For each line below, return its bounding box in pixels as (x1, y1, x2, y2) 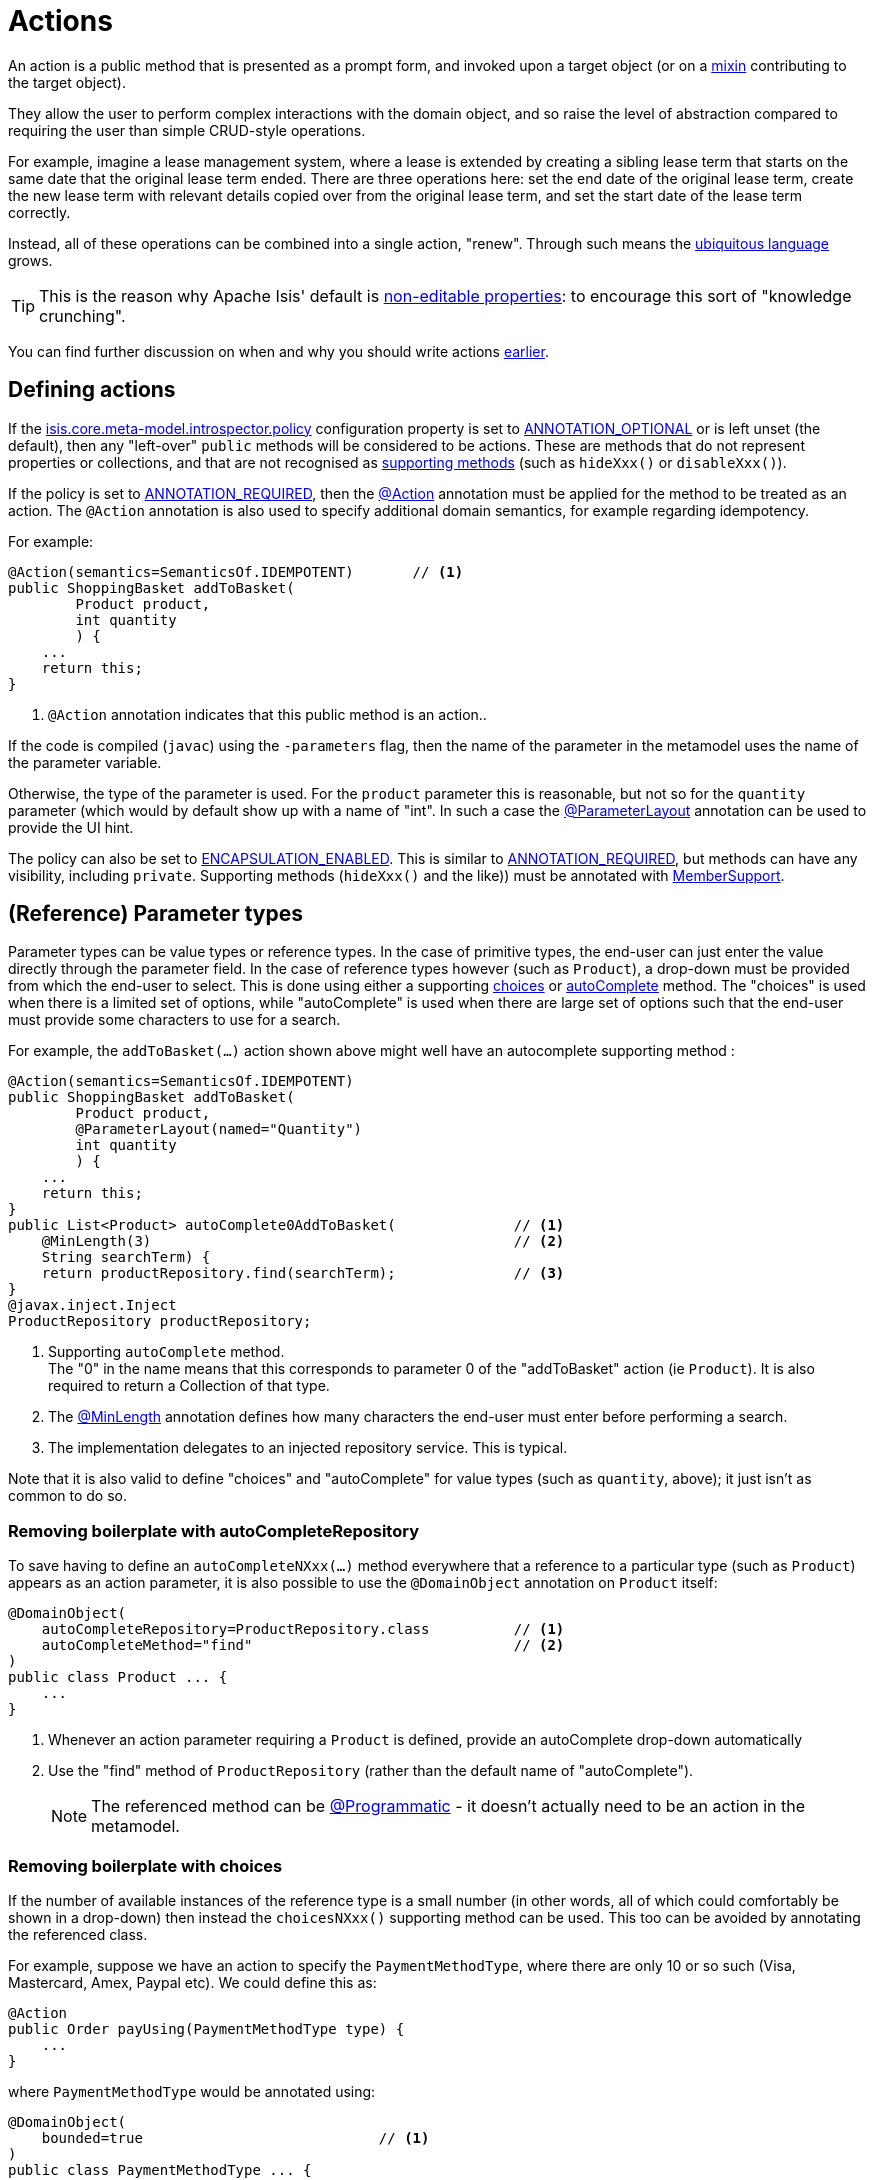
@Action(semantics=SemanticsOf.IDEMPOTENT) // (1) (8, 563, 464, 580)
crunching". (39, 305, 126, 326)
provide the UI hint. (8, 818, 134, 836)
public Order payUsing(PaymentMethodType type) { (8, 2020, 405, 2037)
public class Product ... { (8, 1669, 228, 1686)
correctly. (8, 203, 71, 221)
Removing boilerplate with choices (8, 1855, 283, 1876)
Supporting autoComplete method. (48, 1343, 285, 1361)
